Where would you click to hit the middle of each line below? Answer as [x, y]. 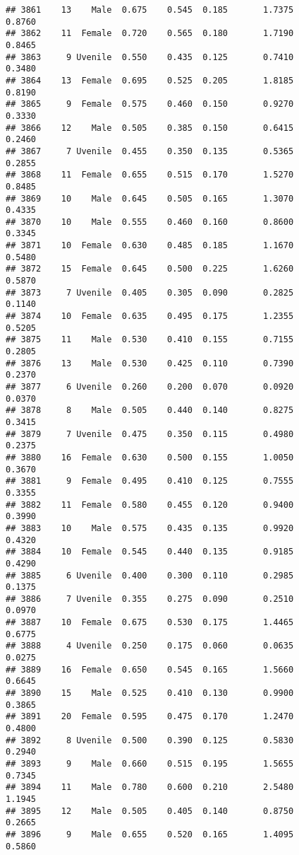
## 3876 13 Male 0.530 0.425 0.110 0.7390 [150, 363]
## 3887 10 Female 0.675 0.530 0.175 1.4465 [150, 623]
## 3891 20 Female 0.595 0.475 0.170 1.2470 [150, 717]
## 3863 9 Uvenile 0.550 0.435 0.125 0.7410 [150, 57]
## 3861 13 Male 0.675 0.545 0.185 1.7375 [150, 10]
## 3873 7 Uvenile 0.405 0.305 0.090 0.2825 [150, 292]
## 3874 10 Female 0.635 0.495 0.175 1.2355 [150, 316]
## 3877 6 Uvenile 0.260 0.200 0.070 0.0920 [150, 387]
